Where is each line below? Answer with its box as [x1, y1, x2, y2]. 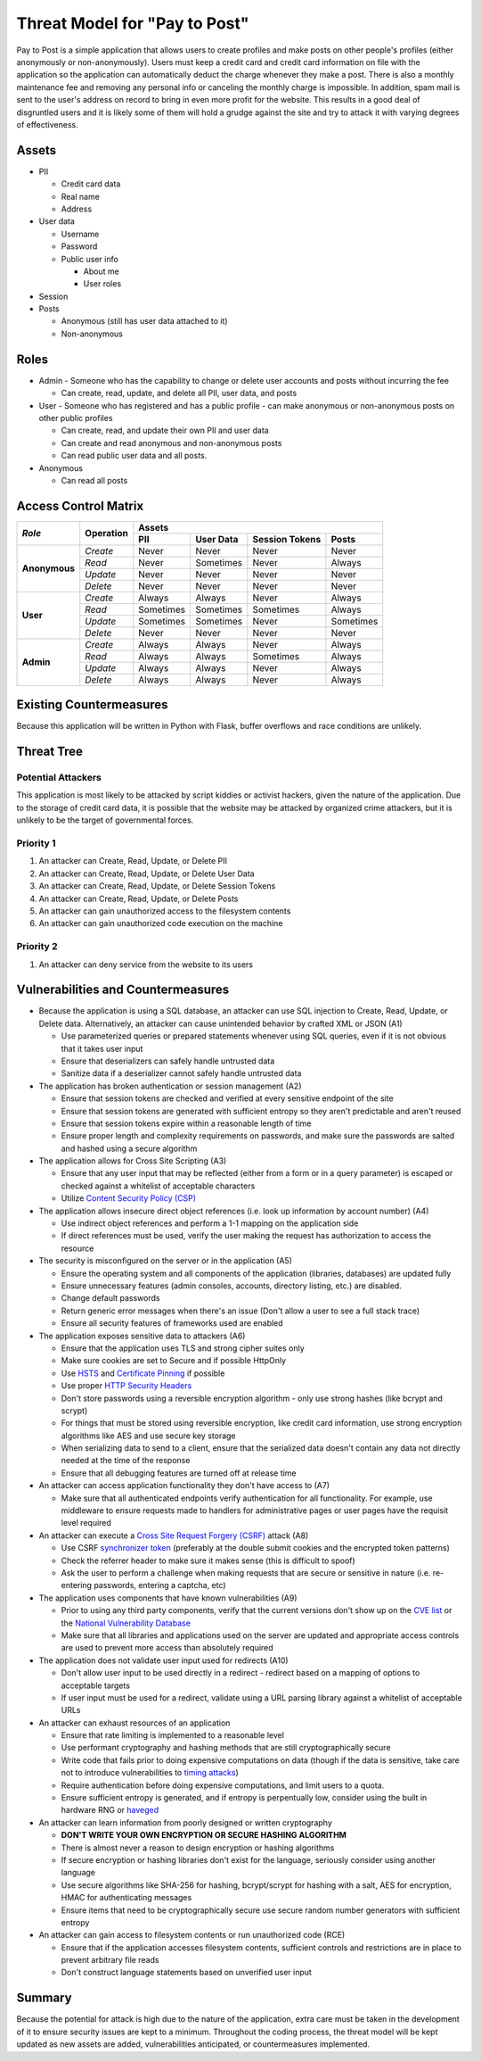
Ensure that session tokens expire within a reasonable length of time [61, 1118, 312, 1129]
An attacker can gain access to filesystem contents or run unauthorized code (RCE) [38, 1930, 346, 1941]
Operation [85, 527, 129, 540]
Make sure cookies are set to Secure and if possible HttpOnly [61, 1355, 287, 1366]
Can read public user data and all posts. [61, 451, 208, 461]
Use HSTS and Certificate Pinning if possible [61, 1368, 225, 1378]
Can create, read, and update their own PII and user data [61, 425, 269, 436]
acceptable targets [61, 1680, 131, 1691]
